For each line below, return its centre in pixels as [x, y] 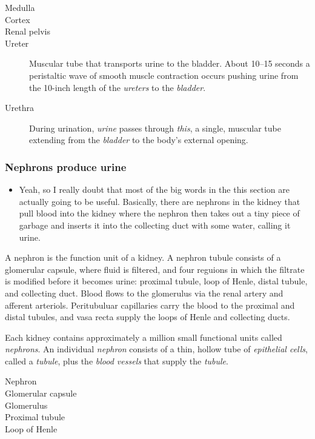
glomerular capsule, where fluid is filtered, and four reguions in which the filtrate [155, 269]
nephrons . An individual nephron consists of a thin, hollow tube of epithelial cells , [156, 349]
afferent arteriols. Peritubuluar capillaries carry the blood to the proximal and [150, 305]
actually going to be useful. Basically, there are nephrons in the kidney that [160, 201]
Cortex [18, 19]
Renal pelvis [28, 31]
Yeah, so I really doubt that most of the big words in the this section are [154, 189]
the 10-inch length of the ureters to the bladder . [118, 87]
